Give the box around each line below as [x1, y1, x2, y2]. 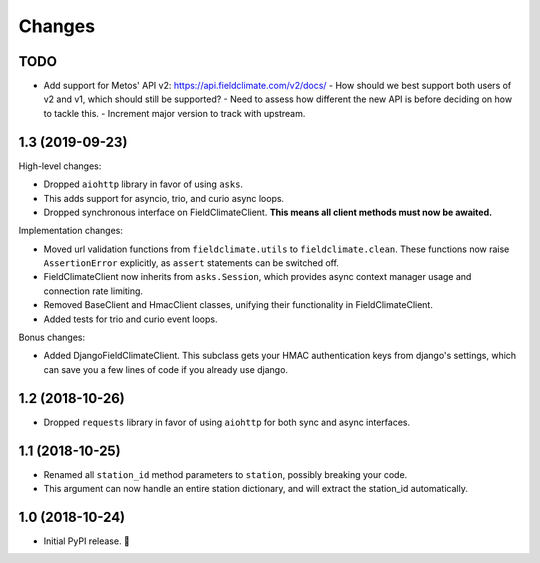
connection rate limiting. [43, 285, 144, 297]
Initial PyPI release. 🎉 [43, 535, 130, 547]
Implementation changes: [18, 225, 124, 237]
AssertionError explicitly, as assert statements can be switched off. [43, 257, 340, 269]
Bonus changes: [18, 331, 86, 344]
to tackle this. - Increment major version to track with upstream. [43, 107, 306, 119]
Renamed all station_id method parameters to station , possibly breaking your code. [43, 468, 408, 480]
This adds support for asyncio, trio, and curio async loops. [43, 192, 285, 204]
